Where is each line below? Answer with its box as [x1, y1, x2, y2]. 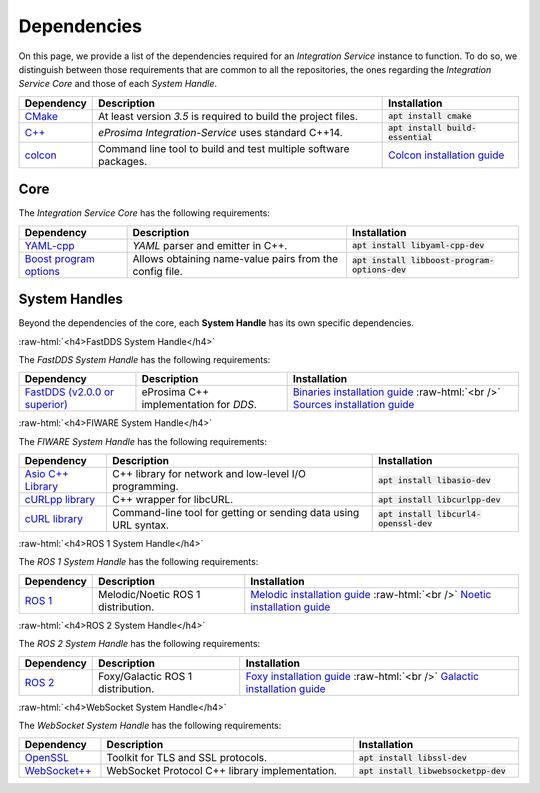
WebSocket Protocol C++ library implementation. [106, 764, 337, 778]
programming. [111, 480, 179, 494]
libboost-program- [410, 255, 495, 265]
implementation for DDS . [141, 398, 257, 412]
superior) [24, 398, 69, 412]
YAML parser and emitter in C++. [132, 238, 288, 252]
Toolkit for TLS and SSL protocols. [106, 751, 268, 765]
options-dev [351, 264, 407, 275]
